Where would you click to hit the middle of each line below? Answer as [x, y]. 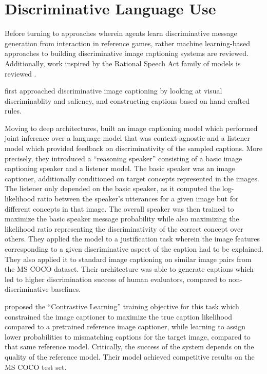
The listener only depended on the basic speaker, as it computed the [112, 188]
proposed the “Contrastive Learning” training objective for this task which [122, 306]
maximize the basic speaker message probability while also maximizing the [122, 219]
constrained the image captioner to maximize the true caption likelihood [119, 316]
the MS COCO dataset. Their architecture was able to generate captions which [129, 269]
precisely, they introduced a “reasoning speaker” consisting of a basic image [123, 158]
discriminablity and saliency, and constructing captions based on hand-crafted [127, 100]
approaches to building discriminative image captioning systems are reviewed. [127, 53]
